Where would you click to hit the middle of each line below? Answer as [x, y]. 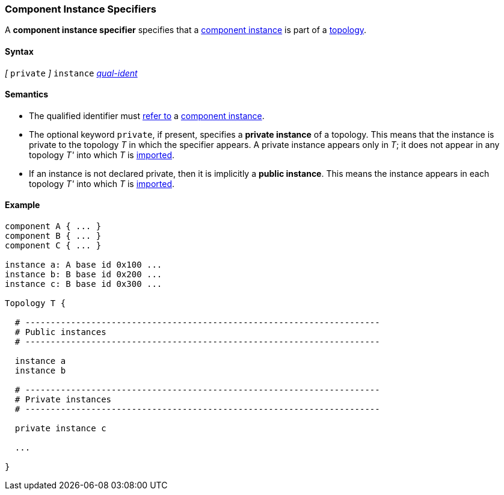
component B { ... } [53, 236]
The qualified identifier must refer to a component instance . [147, 115]
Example [23, 205]
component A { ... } [53, 226]
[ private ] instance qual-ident [71, 73]
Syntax [19, 51]
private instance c [60, 429]
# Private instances [63, 400]
